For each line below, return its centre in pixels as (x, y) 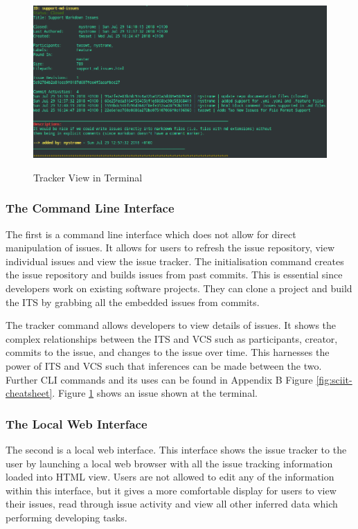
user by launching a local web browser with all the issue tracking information (169, 463)
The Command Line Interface (90, 208)
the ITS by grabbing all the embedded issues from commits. (133, 302)
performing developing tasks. (66, 517)
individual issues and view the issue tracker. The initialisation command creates (175, 261)
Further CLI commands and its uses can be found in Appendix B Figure (159, 379)
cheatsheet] (29, 393)
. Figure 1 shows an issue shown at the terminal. (155, 393)
